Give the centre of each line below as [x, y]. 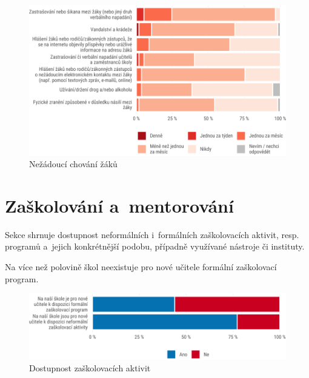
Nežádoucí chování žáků [73, 164]
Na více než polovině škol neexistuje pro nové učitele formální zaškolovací [141, 267]
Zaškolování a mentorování [119, 205]
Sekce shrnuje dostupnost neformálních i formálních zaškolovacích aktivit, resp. [152, 234]
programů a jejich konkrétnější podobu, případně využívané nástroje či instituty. [155, 246]
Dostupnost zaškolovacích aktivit [90, 367]
